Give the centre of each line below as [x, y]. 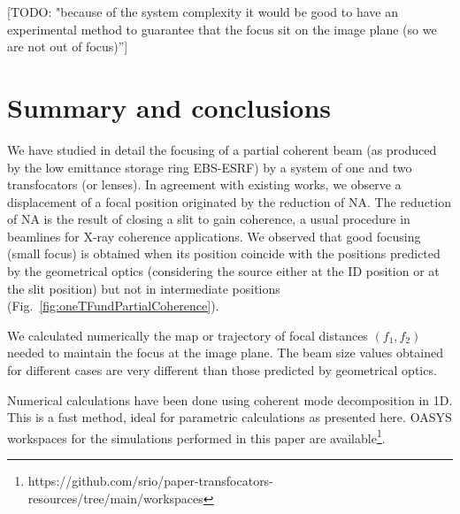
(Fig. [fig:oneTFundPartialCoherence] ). [113, 306]
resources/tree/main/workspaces [115, 498]
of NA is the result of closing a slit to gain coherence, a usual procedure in [209, 219]
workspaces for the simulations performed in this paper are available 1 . [196, 436]
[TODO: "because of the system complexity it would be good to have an [203, 12]
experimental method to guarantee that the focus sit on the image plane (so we [222, 29]
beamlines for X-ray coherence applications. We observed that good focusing [214, 236]
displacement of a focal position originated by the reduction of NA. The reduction [229, 201]
